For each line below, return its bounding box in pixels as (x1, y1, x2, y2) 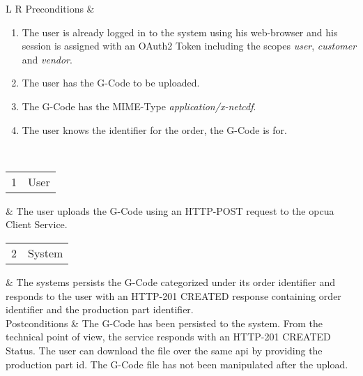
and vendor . (22, 52, 72, 66)
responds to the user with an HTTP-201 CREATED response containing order (6, 288, 341, 303)
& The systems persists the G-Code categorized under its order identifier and (6, 274, 335, 289)
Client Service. (6, 217, 68, 232)
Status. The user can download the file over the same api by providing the (6, 343, 323, 357)
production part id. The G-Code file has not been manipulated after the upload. (6, 356, 348, 371)
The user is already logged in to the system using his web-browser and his (22, 24, 338, 39)
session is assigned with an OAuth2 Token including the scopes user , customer (22, 38, 357, 53)
